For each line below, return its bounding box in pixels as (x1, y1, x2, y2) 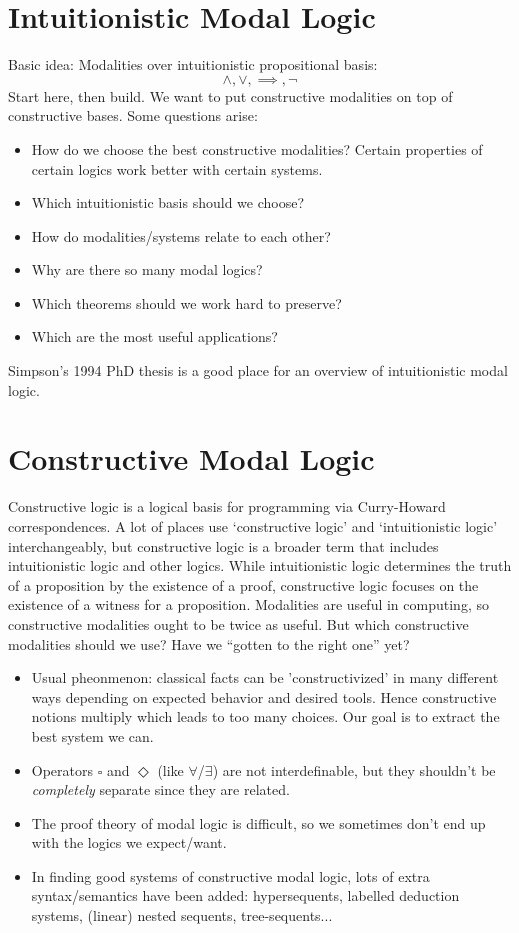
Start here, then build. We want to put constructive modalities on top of (8, 85, 453, 106)
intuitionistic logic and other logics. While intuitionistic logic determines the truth (8, 555, 512, 576)
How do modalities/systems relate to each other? (31, 225, 331, 246)
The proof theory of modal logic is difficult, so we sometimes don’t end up (31, 812, 486, 833)
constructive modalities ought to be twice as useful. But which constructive (8, 613, 469, 634)
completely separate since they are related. (31, 779, 290, 800)
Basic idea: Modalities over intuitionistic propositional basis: (8, 54, 378, 75)
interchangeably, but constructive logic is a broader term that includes (8, 535, 439, 556)
